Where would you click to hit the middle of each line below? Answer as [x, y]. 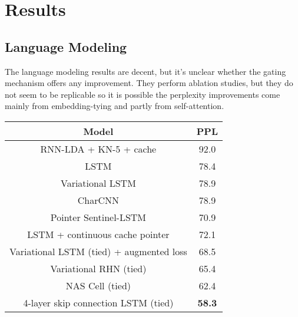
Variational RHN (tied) [98, 268]
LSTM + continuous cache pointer [98, 234]
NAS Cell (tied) [98, 285]
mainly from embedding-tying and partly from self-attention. [115, 106]
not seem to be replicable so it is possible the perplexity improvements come [143, 94]
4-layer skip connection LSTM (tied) [98, 302]
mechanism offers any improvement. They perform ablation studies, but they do [149, 83]
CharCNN [98, 200]
